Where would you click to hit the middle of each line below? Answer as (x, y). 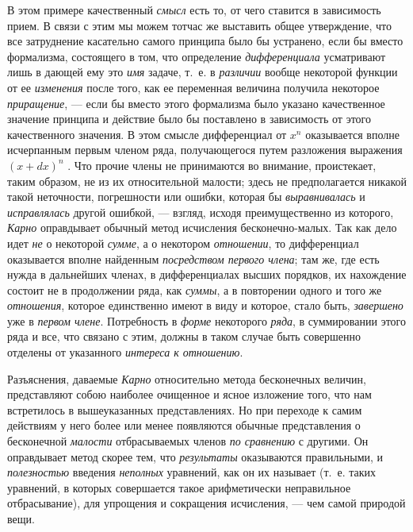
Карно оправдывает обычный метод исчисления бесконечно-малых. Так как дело (202, 227)
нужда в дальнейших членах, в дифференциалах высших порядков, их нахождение (207, 274)
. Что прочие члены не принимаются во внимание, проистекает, (222, 165)
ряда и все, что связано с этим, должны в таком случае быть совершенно (184, 336)
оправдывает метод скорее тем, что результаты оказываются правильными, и (195, 456)
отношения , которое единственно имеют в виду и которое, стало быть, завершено (205, 305)
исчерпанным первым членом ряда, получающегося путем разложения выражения (205, 150)
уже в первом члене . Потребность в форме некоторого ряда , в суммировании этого (206, 320)
